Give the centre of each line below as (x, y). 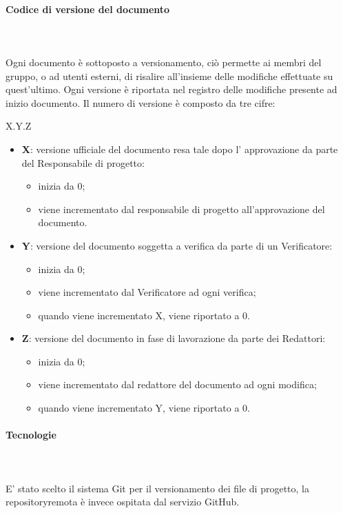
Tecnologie (31, 435)
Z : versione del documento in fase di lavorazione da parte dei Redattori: (174, 338)
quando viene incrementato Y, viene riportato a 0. (144, 408)
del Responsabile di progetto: (83, 162)
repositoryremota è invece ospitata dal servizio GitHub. (123, 502)
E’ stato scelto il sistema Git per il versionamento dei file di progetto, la (157, 488)
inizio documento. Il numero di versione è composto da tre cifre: (141, 102)
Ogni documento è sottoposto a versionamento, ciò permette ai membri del (164, 62)
